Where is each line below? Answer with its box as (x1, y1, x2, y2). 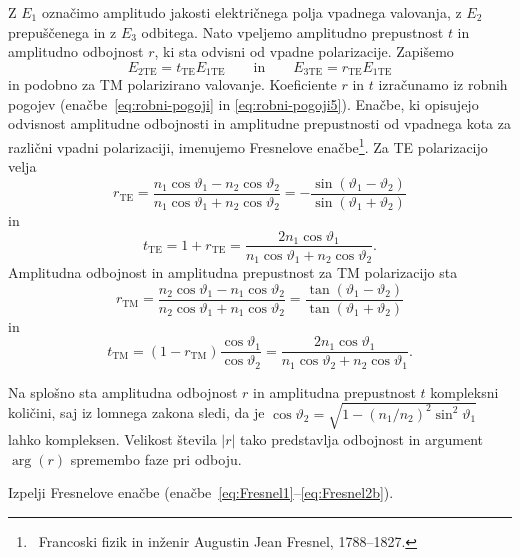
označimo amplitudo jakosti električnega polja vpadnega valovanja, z (41, 2, 462, 22)
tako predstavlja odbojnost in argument (240, 428, 484, 449)
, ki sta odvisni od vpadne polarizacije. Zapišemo (154, 41, 454, 62)
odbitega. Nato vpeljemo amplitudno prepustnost (141, 21, 444, 42)
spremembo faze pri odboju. (70, 448, 242, 469)
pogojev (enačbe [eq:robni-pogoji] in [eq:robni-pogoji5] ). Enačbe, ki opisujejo (8, 93, 479, 114)
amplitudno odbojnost (8, 41, 144, 62)
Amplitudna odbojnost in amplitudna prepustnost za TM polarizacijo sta (8, 262, 458, 283)
